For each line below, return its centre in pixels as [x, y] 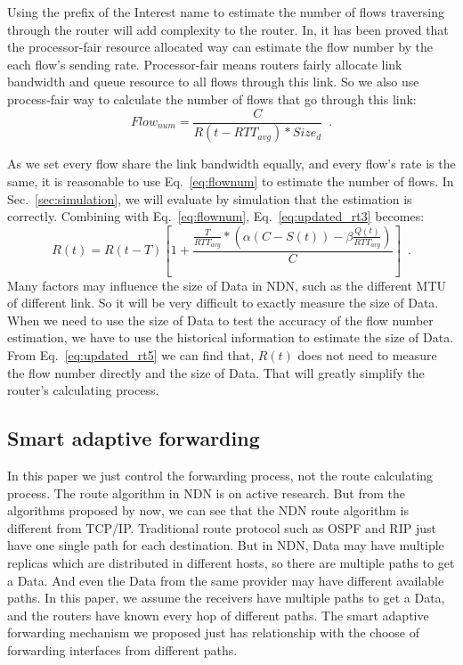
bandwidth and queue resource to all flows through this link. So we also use [213, 82]
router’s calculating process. [83, 390]
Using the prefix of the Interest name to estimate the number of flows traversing [226, 12]
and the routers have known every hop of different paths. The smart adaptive [218, 615]
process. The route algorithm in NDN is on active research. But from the [206, 493]
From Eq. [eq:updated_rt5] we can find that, [131, 355]
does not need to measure [367, 355]
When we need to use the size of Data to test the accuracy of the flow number [220, 320]
